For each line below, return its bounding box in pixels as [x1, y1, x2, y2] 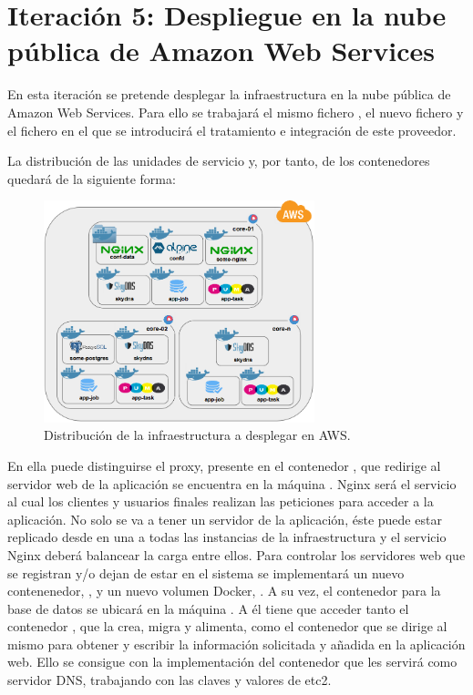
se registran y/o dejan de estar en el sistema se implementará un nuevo [7, 563, 405, 582]
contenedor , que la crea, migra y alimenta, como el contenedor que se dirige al [7, 617, 447, 636]
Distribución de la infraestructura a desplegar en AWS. [44, 425, 351, 445]
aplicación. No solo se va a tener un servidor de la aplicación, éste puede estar [7, 509, 442, 528]
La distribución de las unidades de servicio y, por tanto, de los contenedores [7, 151, 430, 170]
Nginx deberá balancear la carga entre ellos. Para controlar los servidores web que [7, 545, 466, 564]
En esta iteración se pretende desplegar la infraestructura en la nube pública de [7, 85, 451, 104]
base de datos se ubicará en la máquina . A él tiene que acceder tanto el [7, 598, 409, 618]
